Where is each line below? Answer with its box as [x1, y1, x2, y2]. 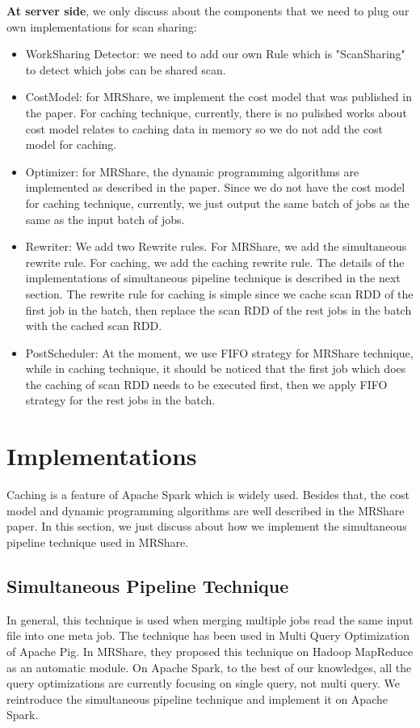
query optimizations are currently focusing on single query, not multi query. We [6, 675, 401, 692]
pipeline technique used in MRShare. [6, 533, 189, 550]
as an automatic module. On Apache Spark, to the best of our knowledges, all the [6, 658, 412, 675]
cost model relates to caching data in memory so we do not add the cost [25, 120, 383, 137]
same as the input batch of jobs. [25, 210, 185, 227]
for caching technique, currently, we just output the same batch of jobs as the [25, 194, 409, 211]
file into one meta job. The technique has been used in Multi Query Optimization [6, 627, 410, 644]
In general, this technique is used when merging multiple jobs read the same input [6, 611, 414, 628]
